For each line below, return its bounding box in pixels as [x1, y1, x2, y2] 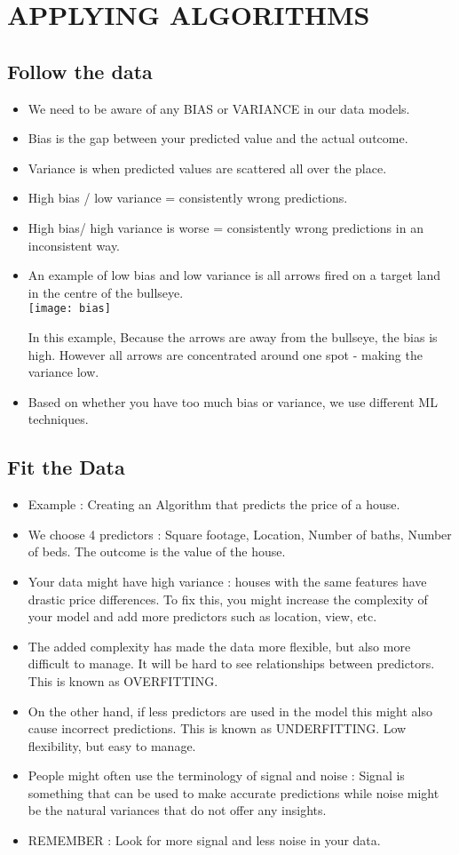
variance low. [28, 363, 99, 381]
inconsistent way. [28, 236, 121, 254]
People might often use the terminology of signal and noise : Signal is [28, 766, 405, 785]
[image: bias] [28, 302, 111, 316]
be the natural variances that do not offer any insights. [28, 801, 327, 819]
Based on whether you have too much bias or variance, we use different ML [28, 392, 438, 411]
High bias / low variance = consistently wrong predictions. [28, 188, 348, 207]
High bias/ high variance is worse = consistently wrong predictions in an [28, 218, 423, 236]
